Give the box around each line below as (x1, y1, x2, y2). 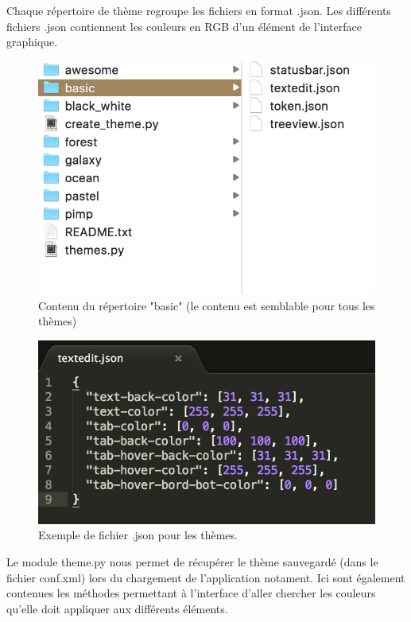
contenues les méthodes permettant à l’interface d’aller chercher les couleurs (6, 585, 376, 601)
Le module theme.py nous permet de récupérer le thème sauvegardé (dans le (6, 553, 378, 570)
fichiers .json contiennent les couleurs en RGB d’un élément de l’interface (6, 17, 362, 34)
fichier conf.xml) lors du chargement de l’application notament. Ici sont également (6, 569, 405, 585)
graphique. (6, 33, 58, 50)
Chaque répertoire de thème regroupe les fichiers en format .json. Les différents (6, 2, 391, 18)
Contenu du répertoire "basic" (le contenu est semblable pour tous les (38, 297, 375, 313)
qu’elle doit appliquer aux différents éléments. (6, 600, 228, 616)
